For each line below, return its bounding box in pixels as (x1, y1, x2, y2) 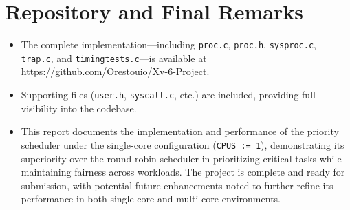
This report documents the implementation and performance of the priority (21, 124, 339, 138)
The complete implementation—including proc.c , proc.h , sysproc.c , (21, 37, 317, 52)
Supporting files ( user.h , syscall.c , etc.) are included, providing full (21, 87, 316, 102)
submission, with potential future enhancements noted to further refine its (21, 178, 333, 192)
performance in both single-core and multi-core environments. (21, 191, 281, 206)
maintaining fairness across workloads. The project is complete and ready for (21, 165, 345, 179)
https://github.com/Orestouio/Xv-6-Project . (21, 64, 210, 78)
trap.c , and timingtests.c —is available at (21, 50, 207, 65)
